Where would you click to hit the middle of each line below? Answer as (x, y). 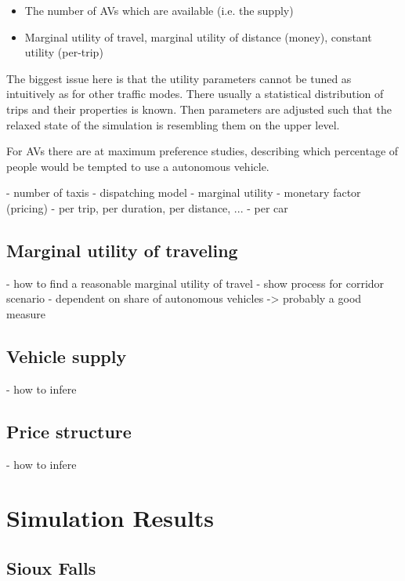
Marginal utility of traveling (122, 250)
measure (26, 313)
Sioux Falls (51, 567)
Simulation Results (110, 518)
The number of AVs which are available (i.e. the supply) (159, 10)
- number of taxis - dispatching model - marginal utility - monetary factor (184, 192)
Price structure (69, 431)
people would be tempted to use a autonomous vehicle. (138, 166)
